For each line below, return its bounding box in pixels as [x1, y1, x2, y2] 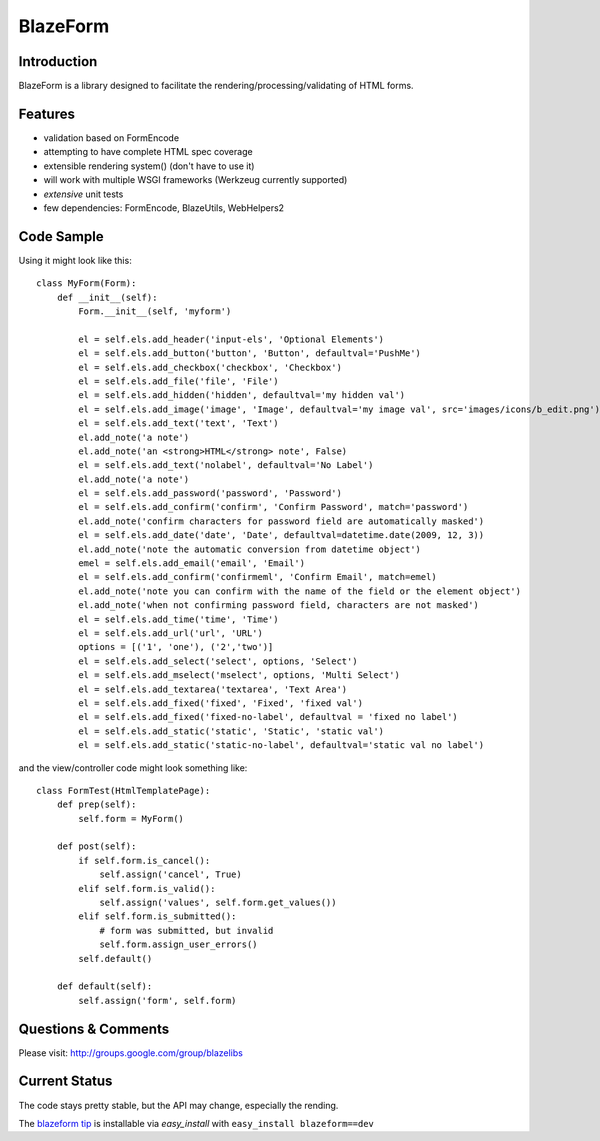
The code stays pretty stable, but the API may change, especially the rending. [18, 1099, 339, 1111]
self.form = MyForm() [78, 813, 185, 824]
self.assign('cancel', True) [99, 869, 242, 880]
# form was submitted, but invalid [99, 925, 274, 936]
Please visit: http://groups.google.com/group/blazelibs [18, 1046, 244, 1059]
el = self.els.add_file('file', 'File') [78, 375, 279, 387]
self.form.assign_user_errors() [99, 939, 259, 950]
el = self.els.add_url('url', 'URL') [78, 627, 264, 639]
